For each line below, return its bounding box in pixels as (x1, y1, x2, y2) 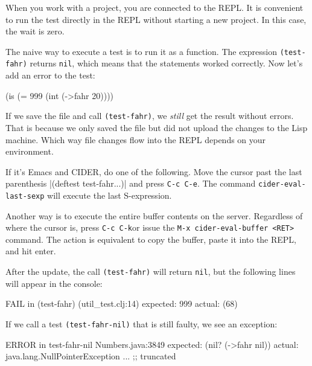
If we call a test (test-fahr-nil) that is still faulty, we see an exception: (5, 317, 278, 330)
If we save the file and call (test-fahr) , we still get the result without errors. (5, 109, 294, 122)
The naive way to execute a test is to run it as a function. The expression (5, 45, 277, 57)
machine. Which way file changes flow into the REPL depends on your (5, 133, 266, 146)
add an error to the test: (5, 69, 95, 82)
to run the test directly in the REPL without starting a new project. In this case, (5, 13, 307, 25)
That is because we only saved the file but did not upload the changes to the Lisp (5, 121, 308, 133)
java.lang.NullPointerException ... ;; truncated (5, 350, 176, 362)
